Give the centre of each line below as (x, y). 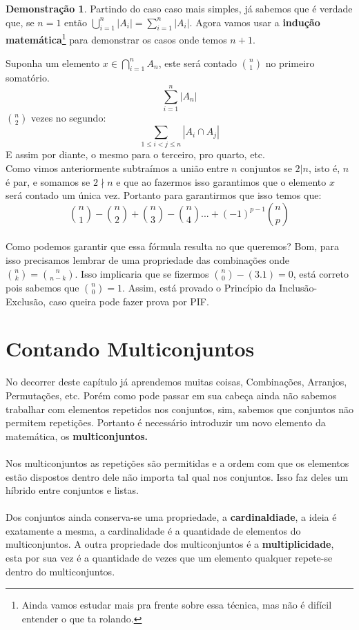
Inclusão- (298, 287)
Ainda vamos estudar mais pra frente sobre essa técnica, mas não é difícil (177, 605)
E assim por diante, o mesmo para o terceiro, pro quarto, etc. (135, 154)
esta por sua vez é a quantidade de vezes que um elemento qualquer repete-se (169, 558)
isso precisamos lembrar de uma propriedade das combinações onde (147, 260)
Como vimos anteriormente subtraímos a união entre (117, 168)
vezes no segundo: (69, 118)
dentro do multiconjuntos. (60, 571)
